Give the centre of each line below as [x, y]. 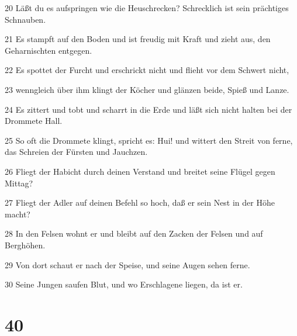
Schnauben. [25, 19]
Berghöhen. [25, 245]
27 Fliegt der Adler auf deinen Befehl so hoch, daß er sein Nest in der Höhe [140, 202]
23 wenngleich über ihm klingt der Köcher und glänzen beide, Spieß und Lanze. [147, 89]
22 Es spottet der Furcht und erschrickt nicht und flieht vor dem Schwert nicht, [147, 70]
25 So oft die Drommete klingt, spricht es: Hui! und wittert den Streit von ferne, [149, 140]
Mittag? [19, 183]
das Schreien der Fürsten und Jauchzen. [76, 152]
